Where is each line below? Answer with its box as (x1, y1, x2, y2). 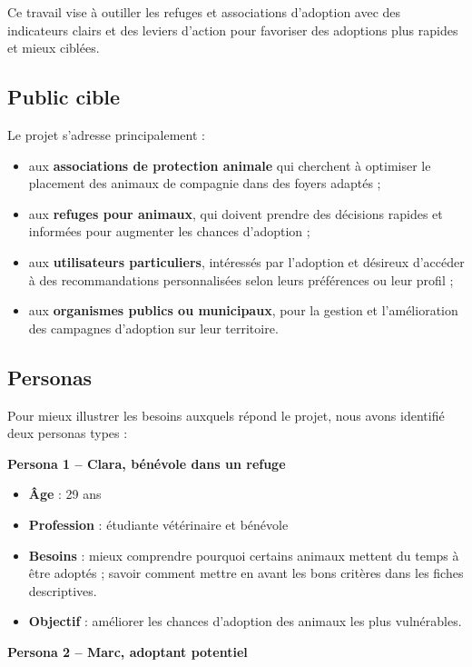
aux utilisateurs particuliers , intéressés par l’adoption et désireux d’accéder (28, 252, 465, 271)
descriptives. (28, 581, 97, 600)
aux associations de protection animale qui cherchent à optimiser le (28, 155, 431, 174)
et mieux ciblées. (7, 38, 100, 57)
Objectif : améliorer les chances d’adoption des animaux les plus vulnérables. (28, 612, 462, 631)
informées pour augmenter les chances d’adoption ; (28, 222, 310, 241)
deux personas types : (7, 423, 128, 443)
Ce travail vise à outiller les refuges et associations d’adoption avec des (7, 3, 401, 21)
